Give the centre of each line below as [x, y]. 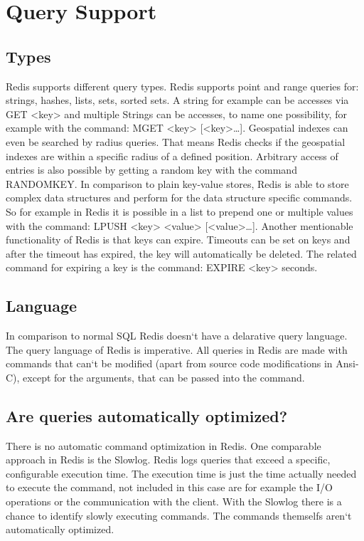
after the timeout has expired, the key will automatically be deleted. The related [181, 253]
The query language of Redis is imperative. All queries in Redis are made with [177, 349]
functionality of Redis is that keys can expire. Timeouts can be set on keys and [178, 240]
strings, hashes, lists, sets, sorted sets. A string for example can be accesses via [177, 100]
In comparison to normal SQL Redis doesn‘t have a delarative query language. [177, 336]
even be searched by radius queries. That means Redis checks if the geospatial [176, 141]
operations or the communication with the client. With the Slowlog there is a [174, 501]
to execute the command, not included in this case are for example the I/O [169, 487]
